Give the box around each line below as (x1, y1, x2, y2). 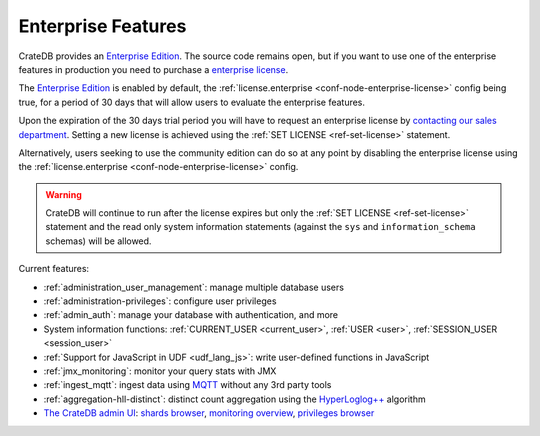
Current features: (18, 263, 90, 275)
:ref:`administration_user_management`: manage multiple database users (43, 281, 345, 293)
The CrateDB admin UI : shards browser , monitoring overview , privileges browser (43, 407, 375, 419)
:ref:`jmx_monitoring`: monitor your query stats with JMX (43, 365, 277, 377)
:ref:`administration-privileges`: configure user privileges (43, 295, 277, 307)
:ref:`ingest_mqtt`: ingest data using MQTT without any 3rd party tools (43, 379, 332, 391)
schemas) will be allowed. (45, 235, 152, 247)
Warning (45, 188, 82, 200)
